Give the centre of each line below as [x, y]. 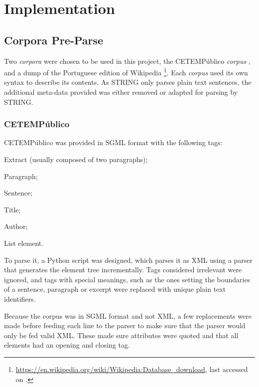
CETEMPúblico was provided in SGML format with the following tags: [113, 142]
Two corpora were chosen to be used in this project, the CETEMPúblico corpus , [127, 61]
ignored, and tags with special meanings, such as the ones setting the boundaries [127, 279]
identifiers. [20, 298]
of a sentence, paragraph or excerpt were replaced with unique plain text [115, 289]
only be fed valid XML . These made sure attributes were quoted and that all [121, 335]
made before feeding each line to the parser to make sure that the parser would [125, 325]
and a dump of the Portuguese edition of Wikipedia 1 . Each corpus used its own [126, 72]
